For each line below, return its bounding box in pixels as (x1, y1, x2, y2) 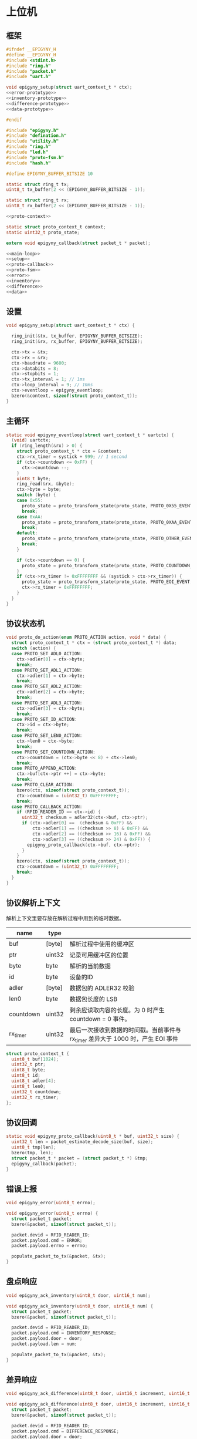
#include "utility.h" (6, 139, 59, 144)
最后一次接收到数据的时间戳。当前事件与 (69, 1026, 182, 1034)
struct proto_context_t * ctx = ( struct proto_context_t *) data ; (11, 640, 177, 646)
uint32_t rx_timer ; (11, 1094, 59, 1100)
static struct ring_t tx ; (6, 181, 69, 187)
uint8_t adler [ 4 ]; (11, 1078, 57, 1084)
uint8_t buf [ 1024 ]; (11, 1056, 59, 1062)
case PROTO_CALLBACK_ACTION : (11, 804, 83, 810)
